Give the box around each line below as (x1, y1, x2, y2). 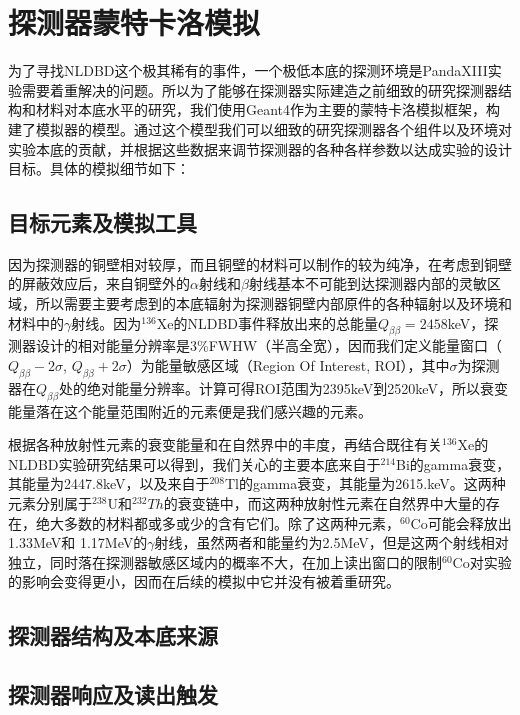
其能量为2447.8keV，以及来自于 (8, 473, 210, 494)
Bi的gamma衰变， (396, 453, 511, 474)
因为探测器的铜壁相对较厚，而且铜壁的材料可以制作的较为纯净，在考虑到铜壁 (8, 253, 512, 274)
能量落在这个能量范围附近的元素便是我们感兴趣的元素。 (8, 400, 372, 421)
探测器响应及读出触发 (8, 679, 218, 710)
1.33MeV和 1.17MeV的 (8, 532, 148, 553)
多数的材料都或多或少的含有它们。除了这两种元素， (63, 512, 400, 533)
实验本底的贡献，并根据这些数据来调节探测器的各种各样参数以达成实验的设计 (8, 138, 512, 159)
